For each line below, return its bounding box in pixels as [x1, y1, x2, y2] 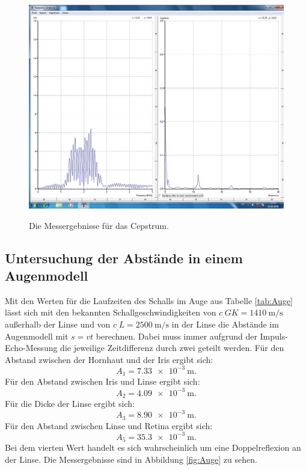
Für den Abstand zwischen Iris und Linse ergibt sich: [5, 375, 200, 388]
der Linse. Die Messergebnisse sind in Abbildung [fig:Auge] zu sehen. [5, 453, 257, 465]
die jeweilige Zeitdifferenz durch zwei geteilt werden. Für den [60, 341, 284, 354]
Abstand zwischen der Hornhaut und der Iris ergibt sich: [5, 353, 213, 365]
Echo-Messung [5, 341, 58, 354]
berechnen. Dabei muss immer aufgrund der [96, 329, 257, 342]
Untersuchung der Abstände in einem [5, 248, 243, 267]
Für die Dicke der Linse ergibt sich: [5, 397, 135, 409]
